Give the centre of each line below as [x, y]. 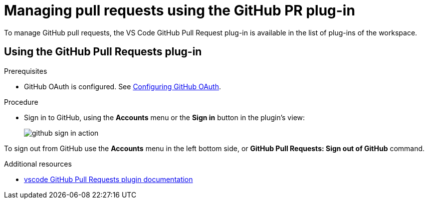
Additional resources [38, 164]
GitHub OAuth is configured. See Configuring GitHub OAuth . [122, 86]
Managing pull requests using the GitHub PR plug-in [180, 10]
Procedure [21, 102]
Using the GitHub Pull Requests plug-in [103, 52]
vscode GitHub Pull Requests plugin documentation [108, 179]
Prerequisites [26, 71]
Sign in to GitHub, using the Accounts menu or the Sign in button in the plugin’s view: [165, 117]
